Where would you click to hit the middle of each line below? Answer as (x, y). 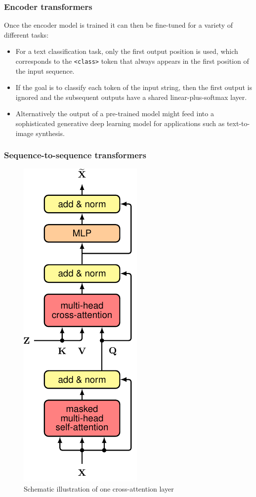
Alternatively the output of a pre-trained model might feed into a (115, 113)
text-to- (238, 123)
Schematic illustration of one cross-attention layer (99, 489)
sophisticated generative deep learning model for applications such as (120, 123)
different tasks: (26, 34)
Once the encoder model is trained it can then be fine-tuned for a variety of (119, 25)
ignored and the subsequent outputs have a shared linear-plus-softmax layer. (131, 97)
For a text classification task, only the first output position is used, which (127, 51)
